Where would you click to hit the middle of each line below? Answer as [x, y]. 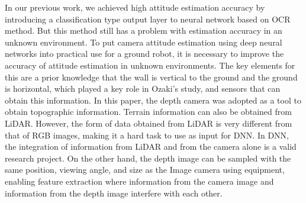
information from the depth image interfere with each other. [114, 193]
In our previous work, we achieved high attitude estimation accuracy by [135, 7]
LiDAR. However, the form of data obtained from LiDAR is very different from [149, 123]
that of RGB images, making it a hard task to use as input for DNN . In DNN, [147, 135]
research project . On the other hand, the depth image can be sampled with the [148, 158]
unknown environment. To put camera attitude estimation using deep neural [144, 42]
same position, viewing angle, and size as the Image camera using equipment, [145, 170]
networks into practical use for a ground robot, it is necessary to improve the [144, 54]
